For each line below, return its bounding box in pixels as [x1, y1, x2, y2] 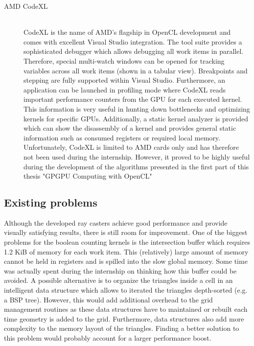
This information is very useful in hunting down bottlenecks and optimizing [23, 103, 250, 114]
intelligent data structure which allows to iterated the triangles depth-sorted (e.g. [4, 285, 248, 295]
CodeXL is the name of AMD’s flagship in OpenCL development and [23, 27, 231, 37]
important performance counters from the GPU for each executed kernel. [23, 94, 242, 104]
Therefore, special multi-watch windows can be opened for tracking [23, 55, 225, 66]
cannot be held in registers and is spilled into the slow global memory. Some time [4, 256, 248, 266]
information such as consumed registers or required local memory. [23, 132, 220, 142]
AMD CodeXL [4, 1, 48, 11]
